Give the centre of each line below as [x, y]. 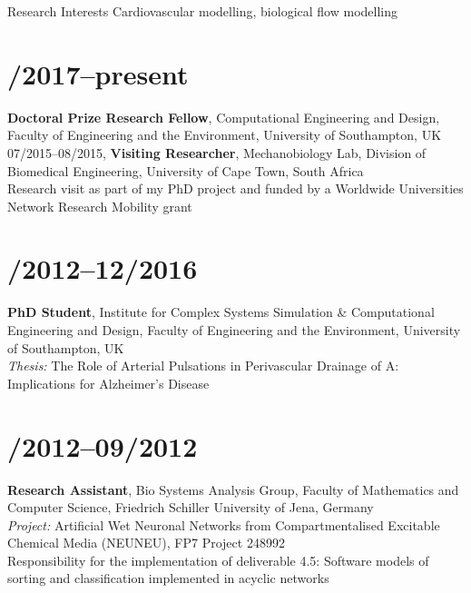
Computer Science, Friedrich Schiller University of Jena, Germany [191, 507]
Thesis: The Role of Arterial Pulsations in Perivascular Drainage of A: [203, 366]
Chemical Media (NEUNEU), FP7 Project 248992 [146, 543]
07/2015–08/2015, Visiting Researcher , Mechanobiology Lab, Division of [217, 152]
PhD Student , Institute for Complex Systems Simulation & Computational [221, 312]
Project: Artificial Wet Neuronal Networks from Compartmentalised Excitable [224, 524]
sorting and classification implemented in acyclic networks [168, 578]
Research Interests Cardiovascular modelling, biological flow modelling [202, 11]
